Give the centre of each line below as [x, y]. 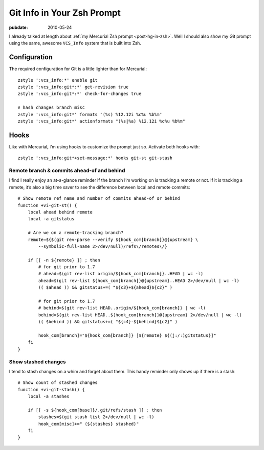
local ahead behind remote [60, 212]
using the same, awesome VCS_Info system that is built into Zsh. [75, 43]
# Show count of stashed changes [58, 383]
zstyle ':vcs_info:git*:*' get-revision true [73, 87]
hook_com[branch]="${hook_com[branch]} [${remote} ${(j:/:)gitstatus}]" [127, 335]
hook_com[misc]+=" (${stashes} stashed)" [89, 424]
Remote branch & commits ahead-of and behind [67, 170]
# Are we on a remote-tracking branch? [76, 233]
